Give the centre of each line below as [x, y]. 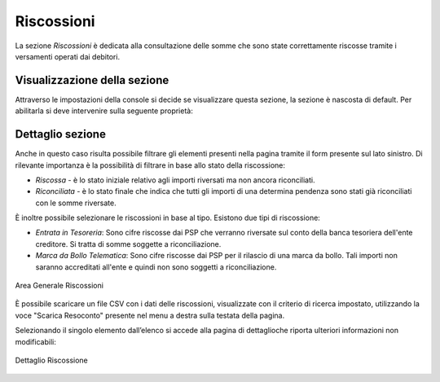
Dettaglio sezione [60, 134]
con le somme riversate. [76, 203]
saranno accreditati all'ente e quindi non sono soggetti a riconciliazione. [156, 267]
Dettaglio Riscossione [52, 360]
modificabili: [35, 341]
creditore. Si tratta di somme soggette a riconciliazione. [128, 244]
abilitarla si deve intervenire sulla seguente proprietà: [104, 111]
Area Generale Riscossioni [59, 286]
